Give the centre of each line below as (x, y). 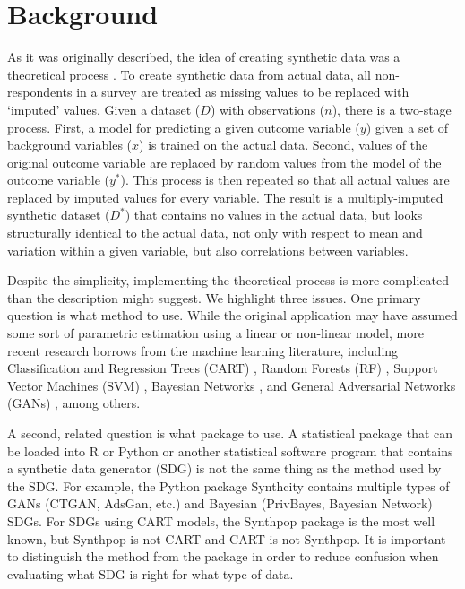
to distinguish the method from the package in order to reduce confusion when (223, 556)
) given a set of (407, 127)
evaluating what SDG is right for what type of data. (151, 573)
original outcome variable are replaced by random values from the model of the (224, 162)
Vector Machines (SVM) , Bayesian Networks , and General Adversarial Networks (232, 385)
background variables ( (70, 145)
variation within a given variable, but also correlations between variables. (208, 250)
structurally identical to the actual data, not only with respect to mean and (215, 233)
